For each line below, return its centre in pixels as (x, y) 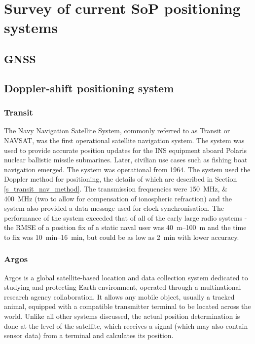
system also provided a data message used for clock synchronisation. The (114, 208)
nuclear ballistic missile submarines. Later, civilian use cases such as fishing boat (126, 160)
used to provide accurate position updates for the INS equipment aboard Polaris (125, 150)
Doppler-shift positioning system (89, 88)
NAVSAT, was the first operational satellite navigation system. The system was (124, 140)
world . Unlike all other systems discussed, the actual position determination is (122, 316)
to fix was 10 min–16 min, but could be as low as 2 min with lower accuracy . (122, 237)
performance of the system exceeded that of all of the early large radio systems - (126, 217)
